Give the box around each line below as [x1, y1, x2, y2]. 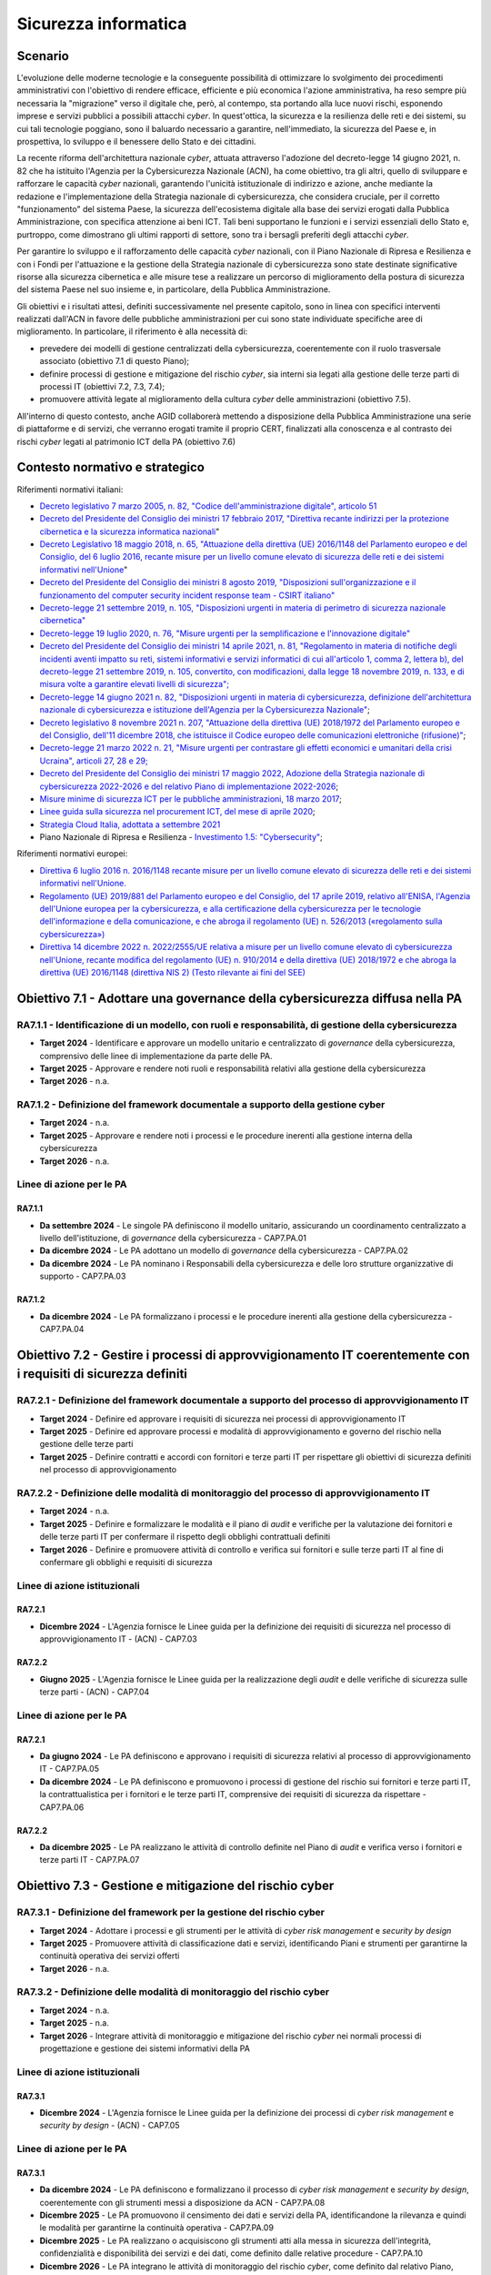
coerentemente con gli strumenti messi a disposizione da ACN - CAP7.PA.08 [39, 2197, 326, 2208]
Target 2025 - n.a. [39, 2017, 109, 2028]
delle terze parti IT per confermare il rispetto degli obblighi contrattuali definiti [39, 1532, 331, 1542]
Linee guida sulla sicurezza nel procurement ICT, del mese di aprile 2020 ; [39, 806, 316, 817]
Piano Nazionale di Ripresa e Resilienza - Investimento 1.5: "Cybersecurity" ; [39, 832, 323, 843]
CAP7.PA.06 [39, 1802, 85, 1813]
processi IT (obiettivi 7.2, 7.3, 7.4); [39, 381, 165, 392]
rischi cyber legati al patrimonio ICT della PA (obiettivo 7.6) [16, 436, 236, 447]
